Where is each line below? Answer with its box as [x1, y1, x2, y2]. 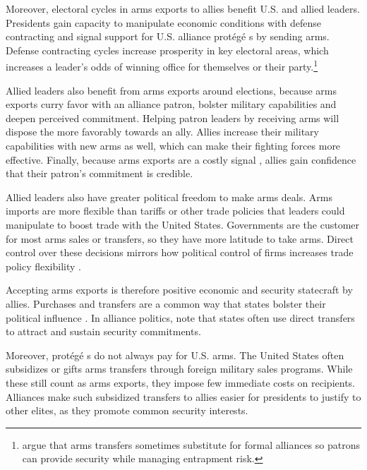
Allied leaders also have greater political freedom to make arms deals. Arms [6, 189, 332, 204]
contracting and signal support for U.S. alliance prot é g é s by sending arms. [6, 29, 330, 44]
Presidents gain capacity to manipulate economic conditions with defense [6, 15, 321, 30]
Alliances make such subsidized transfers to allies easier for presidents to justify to [6, 389, 361, 404]
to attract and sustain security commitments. [6, 324, 201, 339]
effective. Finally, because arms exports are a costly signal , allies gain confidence [6, 152, 356, 167]
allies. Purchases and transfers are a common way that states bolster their [6, 296, 326, 311]
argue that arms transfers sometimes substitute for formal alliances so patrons [22, 437, 360, 452]
